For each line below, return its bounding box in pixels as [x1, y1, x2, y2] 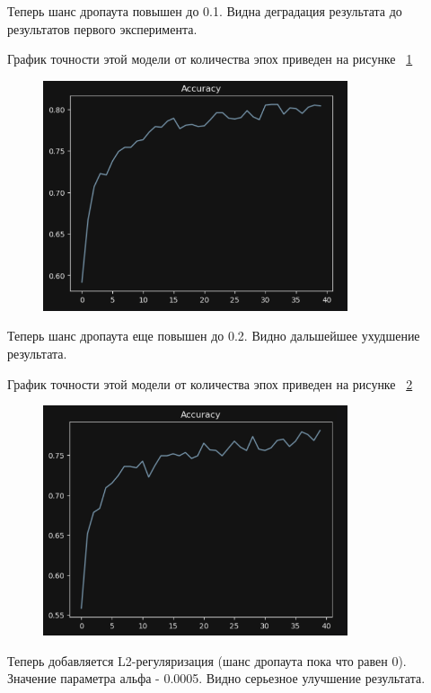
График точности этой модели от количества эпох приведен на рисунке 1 [7, 49, 413, 68]
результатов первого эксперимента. [7, 19, 198, 38]
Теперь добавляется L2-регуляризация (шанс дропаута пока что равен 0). [7, 651, 407, 670]
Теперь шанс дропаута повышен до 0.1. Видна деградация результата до [7, 2, 402, 20]
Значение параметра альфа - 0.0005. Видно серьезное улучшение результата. [7, 669, 426, 688]
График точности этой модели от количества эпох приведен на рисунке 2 [7, 374, 413, 393]
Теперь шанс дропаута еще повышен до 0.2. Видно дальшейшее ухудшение [7, 326, 420, 345]
